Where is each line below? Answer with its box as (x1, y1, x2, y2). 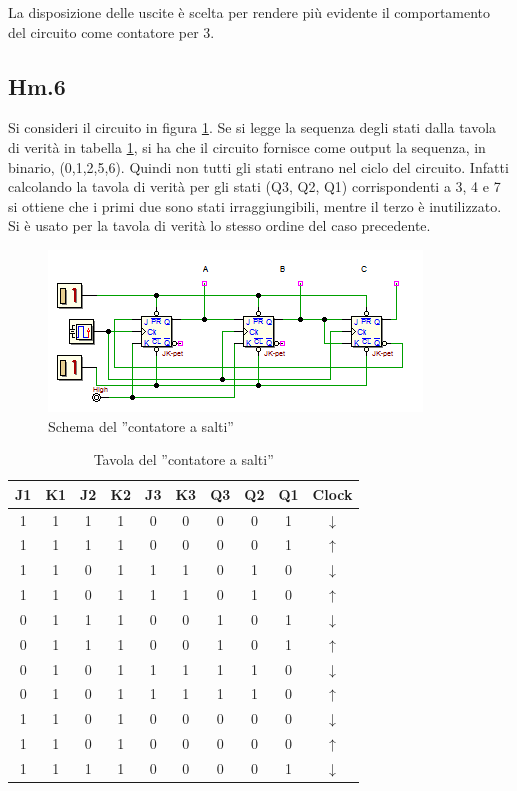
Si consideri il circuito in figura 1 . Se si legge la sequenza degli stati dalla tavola (8, 117, 497, 138)
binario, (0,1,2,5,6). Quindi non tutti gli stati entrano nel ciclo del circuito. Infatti (8, 156, 509, 177)
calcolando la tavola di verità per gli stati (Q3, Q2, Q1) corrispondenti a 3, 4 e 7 (8, 176, 501, 197)
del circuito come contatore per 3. (8, 21, 215, 42)
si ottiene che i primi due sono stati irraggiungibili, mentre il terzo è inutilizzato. (8, 195, 502, 216)
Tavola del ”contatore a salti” (93, 449, 274, 470)
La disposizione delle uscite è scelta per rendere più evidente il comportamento (8, 2, 491, 22)
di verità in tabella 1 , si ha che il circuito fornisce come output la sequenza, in (8, 136, 486, 157)
